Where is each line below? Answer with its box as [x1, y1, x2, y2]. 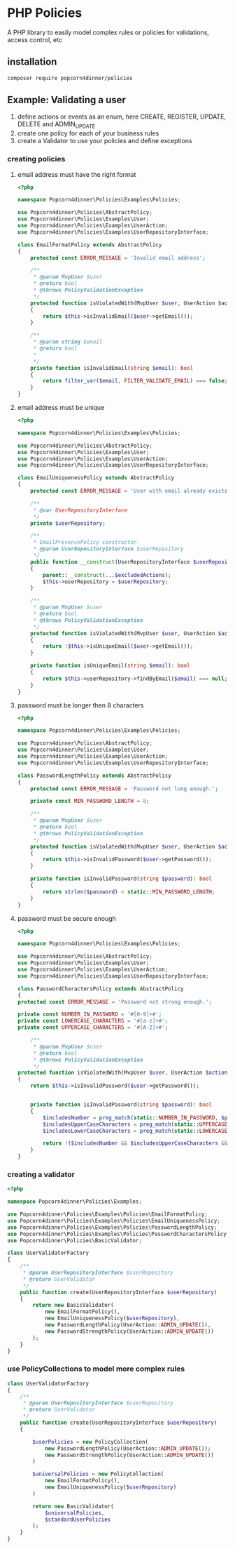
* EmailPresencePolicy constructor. [33, 539, 140, 546]
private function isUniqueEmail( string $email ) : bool [30, 662, 190, 670]
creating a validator [7, 1169, 75, 1179]
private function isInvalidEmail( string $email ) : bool [30, 364, 194, 371]
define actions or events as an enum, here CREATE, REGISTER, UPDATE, [17, 112, 226, 121]
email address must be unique [17, 404, 105, 412]
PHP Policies [7, 5, 83, 21]
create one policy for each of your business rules [17, 129, 159, 138]
